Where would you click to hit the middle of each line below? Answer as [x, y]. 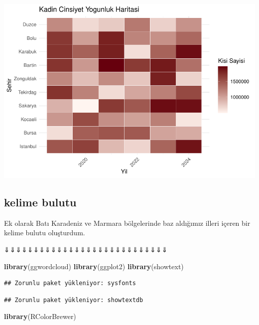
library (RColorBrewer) [40, 316]
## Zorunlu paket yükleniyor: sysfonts [70, 283]
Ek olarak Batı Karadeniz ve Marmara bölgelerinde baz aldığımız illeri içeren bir [127, 223]
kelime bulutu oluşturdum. [45, 233]
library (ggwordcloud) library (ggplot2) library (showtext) [94, 266]
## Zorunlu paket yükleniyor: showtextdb [74, 300]
